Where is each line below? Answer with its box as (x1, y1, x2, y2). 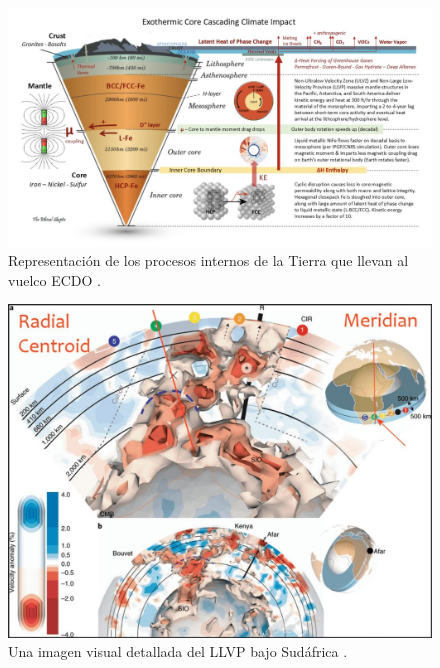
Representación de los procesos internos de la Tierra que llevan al (8, 250, 409, 271)
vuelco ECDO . (8, 269, 101, 290)
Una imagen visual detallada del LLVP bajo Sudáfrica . (8, 641, 348, 662)
